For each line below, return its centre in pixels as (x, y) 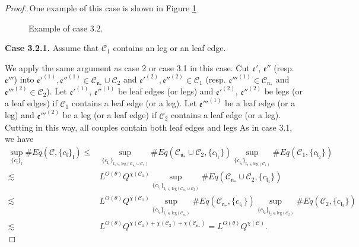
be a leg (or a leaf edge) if (109, 115)
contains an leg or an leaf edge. (169, 48)
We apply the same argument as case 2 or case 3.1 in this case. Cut (127, 67)
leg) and (20, 115)
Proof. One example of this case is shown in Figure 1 (101, 8)
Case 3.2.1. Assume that (52, 48)
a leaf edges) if (31, 103)
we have (19, 139)
